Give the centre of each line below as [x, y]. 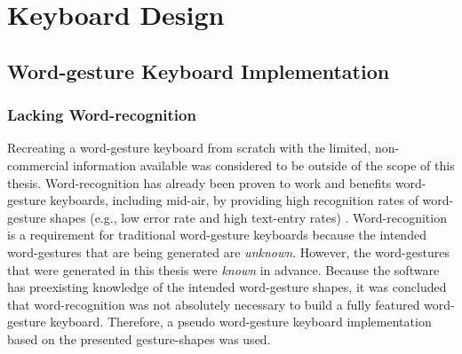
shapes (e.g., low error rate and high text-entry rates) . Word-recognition [248, 217]
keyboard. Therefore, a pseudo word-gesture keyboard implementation [241, 322]
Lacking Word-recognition [102, 115]
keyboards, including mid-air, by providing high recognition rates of [234, 200]
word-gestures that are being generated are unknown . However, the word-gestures [228, 252]
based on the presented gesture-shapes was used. [139, 338]
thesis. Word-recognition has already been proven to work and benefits [199, 182]
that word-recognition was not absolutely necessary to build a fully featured [214, 304]
